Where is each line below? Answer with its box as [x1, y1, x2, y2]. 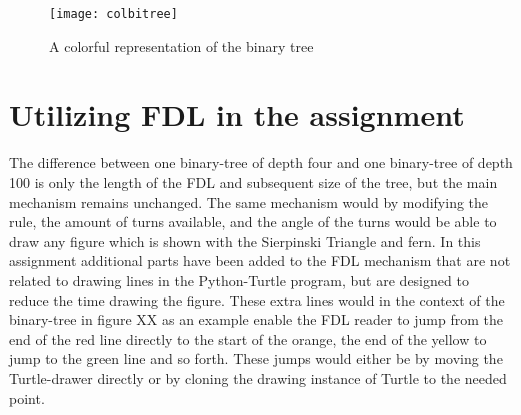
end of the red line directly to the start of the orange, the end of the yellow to [9, 328, 487, 349]
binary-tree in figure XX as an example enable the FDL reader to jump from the [9, 309, 504, 330]
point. [9, 387, 45, 408]
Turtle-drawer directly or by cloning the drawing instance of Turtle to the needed [9, 367, 507, 388]
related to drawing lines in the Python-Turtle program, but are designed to [9, 269, 469, 290]
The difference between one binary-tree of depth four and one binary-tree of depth [9, 152, 513, 173]
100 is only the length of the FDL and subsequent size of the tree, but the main [9, 171, 498, 192]
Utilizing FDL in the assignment [9, 94, 465, 135]
